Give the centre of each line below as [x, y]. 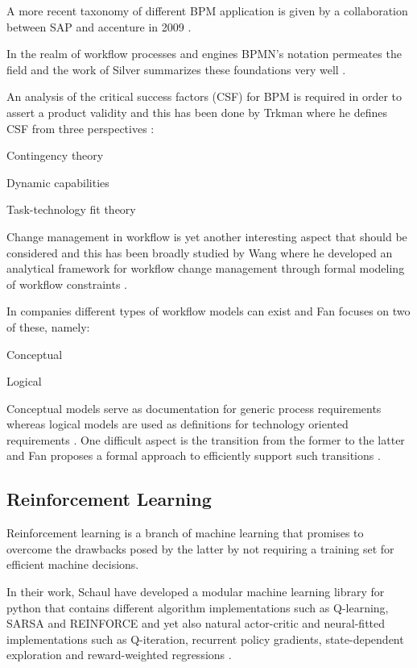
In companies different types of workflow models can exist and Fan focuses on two [208, 311]
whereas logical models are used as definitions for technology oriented [178, 424]
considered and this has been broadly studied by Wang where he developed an [200, 252]
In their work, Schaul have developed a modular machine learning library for [196, 592]
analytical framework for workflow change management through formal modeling [206, 268]
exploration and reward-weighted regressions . [119, 655]
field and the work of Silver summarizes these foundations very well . [176, 69]
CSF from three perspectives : [81, 128]
